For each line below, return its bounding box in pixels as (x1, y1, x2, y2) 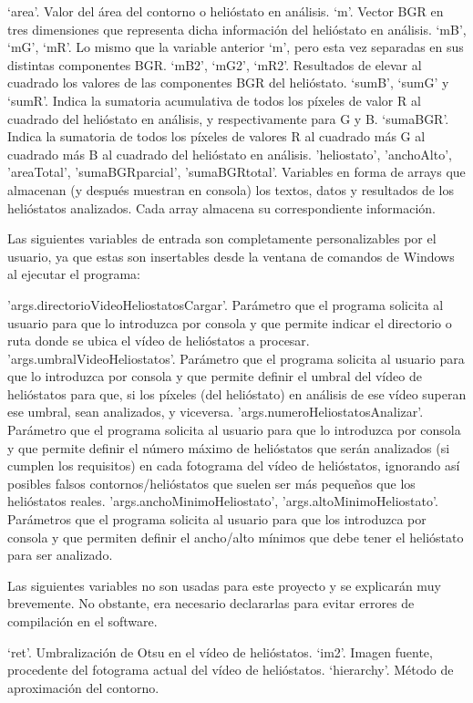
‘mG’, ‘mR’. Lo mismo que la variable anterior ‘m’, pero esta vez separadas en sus (7, 37, 464, 57)
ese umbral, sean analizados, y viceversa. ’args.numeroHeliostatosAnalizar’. (7, 402, 424, 421)
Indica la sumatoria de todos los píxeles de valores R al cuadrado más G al (7, 127, 426, 146)
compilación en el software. (7, 612, 158, 630)
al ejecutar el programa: (7, 264, 140, 284)
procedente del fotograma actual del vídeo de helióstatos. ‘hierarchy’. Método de (7, 660, 454, 679)
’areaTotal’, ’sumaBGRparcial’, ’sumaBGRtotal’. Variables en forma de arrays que (7, 162, 466, 181)
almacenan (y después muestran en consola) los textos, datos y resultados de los (7, 180, 455, 199)
